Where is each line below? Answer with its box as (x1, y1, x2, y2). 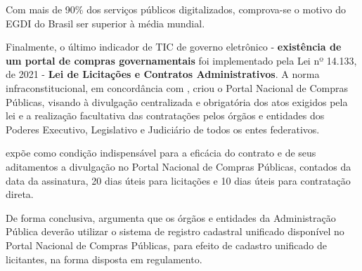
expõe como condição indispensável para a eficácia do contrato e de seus (6, 145, 316, 160)
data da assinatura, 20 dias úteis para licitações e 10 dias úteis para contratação (6, 173, 351, 187)
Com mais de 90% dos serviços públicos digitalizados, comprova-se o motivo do (6, 2, 346, 16)
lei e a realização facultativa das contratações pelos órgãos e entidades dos (6, 108, 325, 123)
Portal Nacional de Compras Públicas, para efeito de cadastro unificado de (6, 237, 327, 252)
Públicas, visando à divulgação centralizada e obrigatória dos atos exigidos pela (6, 94, 348, 109)
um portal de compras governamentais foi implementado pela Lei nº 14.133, (6, 53, 357, 67)
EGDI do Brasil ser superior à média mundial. (6, 15, 205, 30)
